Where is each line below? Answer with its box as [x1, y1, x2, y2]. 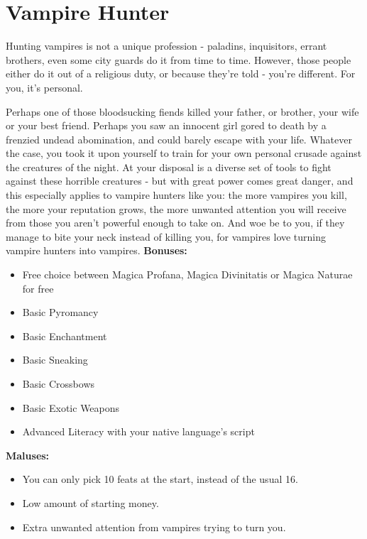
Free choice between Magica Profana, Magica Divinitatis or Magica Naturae [22, 267, 353, 282]
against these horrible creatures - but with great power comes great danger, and [6, 173, 354, 188]
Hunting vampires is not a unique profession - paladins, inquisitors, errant [6, 38, 327, 53]
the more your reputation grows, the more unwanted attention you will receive [6, 201, 346, 216]
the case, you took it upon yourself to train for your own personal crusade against [6, 146, 362, 160]
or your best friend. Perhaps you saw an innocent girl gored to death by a [6, 118, 327, 133]
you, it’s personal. [6, 80, 83, 94]
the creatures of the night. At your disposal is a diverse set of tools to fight [6, 159, 332, 174]
